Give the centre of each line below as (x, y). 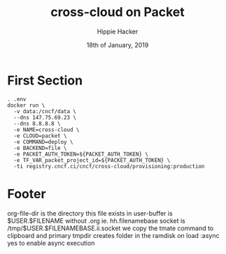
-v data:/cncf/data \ (45, 111)
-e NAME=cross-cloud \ (47, 130)
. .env (17, 99)
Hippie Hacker (118, 31)
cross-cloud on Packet (118, 12)
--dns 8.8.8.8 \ (37, 124)
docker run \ (26, 105)
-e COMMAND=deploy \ (43, 142)
